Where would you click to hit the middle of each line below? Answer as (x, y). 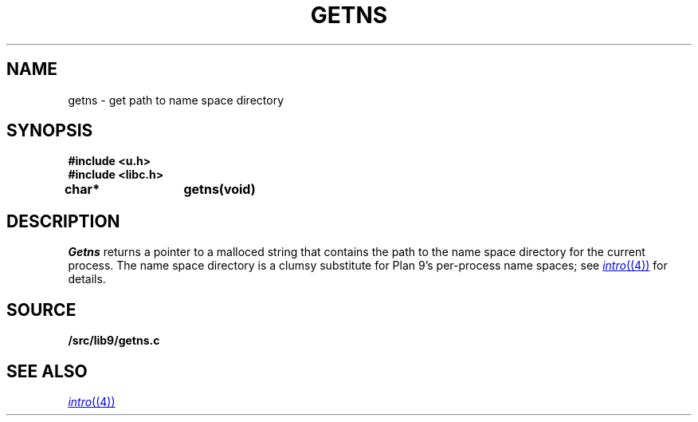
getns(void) (220, 189)
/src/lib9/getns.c (114, 341)
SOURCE (41, 310)
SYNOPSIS (50, 131)
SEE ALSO (47, 371)
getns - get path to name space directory (176, 100)
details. (87, 279)
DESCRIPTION (63, 221)
